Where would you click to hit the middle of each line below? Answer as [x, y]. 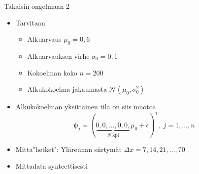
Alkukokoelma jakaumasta [67, 89]
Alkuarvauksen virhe [58, 56]
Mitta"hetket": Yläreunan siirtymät [69, 149]
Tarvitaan [30, 22]
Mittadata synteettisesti [51, 165]
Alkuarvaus [44, 39]
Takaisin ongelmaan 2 [37, 6]
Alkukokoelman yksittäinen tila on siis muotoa [86, 107]
